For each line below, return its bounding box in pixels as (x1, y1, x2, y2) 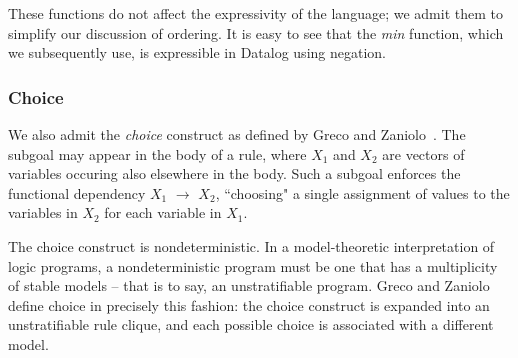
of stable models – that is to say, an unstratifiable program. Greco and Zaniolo (8, 275, 490, 296)
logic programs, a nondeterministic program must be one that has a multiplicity (8, 255, 498, 276)
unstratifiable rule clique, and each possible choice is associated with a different (8, 314, 494, 335)
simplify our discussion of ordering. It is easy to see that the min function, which (8, 22, 504, 43)
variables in (8, 202, 78, 223)
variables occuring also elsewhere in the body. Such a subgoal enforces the (8, 163, 461, 184)
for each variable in (104, 202, 222, 223)
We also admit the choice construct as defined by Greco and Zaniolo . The (8, 124, 466, 144)
